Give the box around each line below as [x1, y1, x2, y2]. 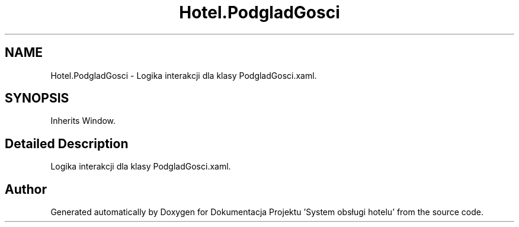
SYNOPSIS [5, 91, 69, 106]
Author [5, 181, 47, 197]
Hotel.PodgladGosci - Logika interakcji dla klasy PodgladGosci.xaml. [50, 70, 317, 81]
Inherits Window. [50, 116, 116, 126]
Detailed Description [5, 136, 129, 151]
